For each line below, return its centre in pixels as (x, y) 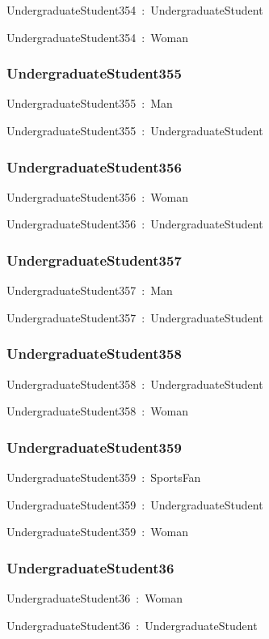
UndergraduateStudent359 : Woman (97, 532)
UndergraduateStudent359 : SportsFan (104, 477)
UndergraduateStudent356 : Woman (97, 196)
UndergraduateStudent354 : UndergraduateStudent (135, 10)
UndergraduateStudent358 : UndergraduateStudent (135, 383)
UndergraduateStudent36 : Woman (95, 598)
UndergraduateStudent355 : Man (90, 103)
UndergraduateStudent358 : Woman (97, 411)
